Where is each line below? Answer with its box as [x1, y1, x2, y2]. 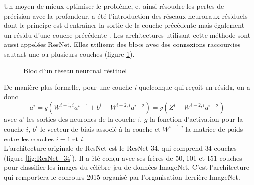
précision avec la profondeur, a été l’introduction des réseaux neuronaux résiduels [4, 10, 248, 21]
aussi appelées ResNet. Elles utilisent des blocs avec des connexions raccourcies [4, 39, 241, 49]
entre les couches [4, 133, 54, 143]
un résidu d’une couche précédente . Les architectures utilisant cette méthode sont [4, 29, 251, 40]
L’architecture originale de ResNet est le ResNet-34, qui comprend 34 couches [4, 143, 237, 153]
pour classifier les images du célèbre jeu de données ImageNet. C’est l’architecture [4, 162, 250, 172]
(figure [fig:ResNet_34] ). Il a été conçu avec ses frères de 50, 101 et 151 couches [4, 152, 242, 162]
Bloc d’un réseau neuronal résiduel [23, 65, 127, 75]
